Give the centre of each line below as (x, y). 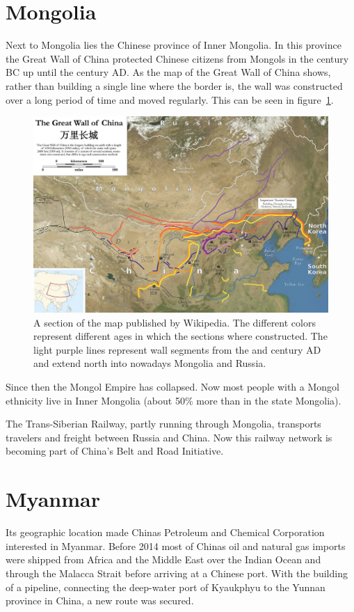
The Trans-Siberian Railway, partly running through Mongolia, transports (163, 424)
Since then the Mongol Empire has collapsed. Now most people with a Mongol (172, 387)
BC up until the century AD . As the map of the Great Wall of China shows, (168, 72)
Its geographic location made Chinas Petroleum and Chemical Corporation (165, 532)
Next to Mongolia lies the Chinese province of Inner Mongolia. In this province (174, 45)
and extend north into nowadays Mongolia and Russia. (150, 363)
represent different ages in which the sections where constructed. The (180, 336)
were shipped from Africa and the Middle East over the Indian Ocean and (163, 559)
